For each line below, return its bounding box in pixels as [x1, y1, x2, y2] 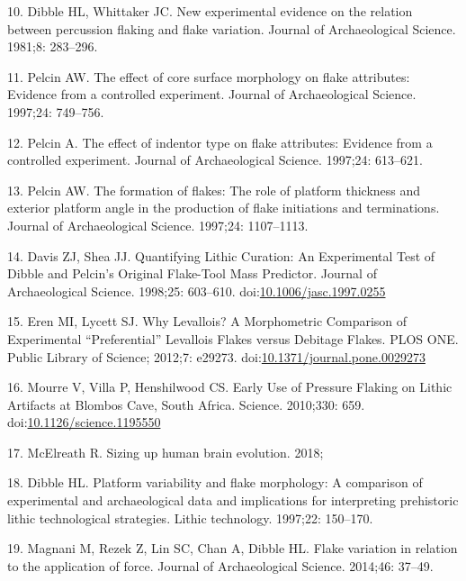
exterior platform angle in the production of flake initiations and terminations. [7, 198, 440, 217]
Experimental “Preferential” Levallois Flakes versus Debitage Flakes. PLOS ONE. [7, 329, 459, 348]
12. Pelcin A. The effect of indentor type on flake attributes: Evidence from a [7, 132, 433, 151]
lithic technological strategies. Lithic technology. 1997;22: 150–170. [7, 508, 373, 527]
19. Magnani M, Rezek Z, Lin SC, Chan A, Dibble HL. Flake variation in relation [7, 539, 458, 558]
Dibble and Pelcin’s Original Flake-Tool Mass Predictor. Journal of [7, 264, 377, 283]
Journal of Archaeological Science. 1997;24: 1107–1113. [7, 215, 309, 234]
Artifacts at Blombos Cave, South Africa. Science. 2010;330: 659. [7, 395, 365, 413]
